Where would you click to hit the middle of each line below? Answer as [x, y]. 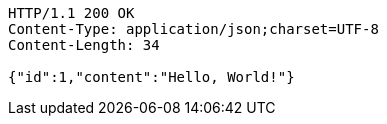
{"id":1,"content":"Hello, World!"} [151, 77]
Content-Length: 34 [84, 45]
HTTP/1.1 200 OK [71, 13]
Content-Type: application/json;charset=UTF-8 [193, 29]
